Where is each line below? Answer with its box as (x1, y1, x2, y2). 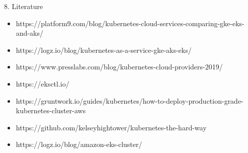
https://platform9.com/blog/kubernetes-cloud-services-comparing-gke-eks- (16, 18, 244, 28)
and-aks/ (16, 28, 43, 38)
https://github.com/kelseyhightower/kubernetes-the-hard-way (16, 122, 207, 132)
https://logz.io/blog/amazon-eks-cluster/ (16, 139, 142, 149)
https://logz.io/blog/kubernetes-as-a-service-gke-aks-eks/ (16, 44, 192, 55)
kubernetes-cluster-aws (16, 105, 86, 116)
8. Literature (4, 1, 43, 11)
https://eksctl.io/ (16, 78, 69, 89)
